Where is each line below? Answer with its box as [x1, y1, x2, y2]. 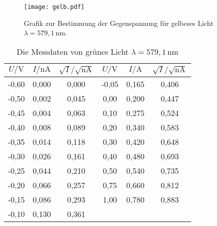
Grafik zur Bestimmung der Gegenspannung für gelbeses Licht [24, 17, 214, 28]
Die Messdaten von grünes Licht [16, 45, 129, 57]
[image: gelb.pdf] [24, 3, 85, 10]
